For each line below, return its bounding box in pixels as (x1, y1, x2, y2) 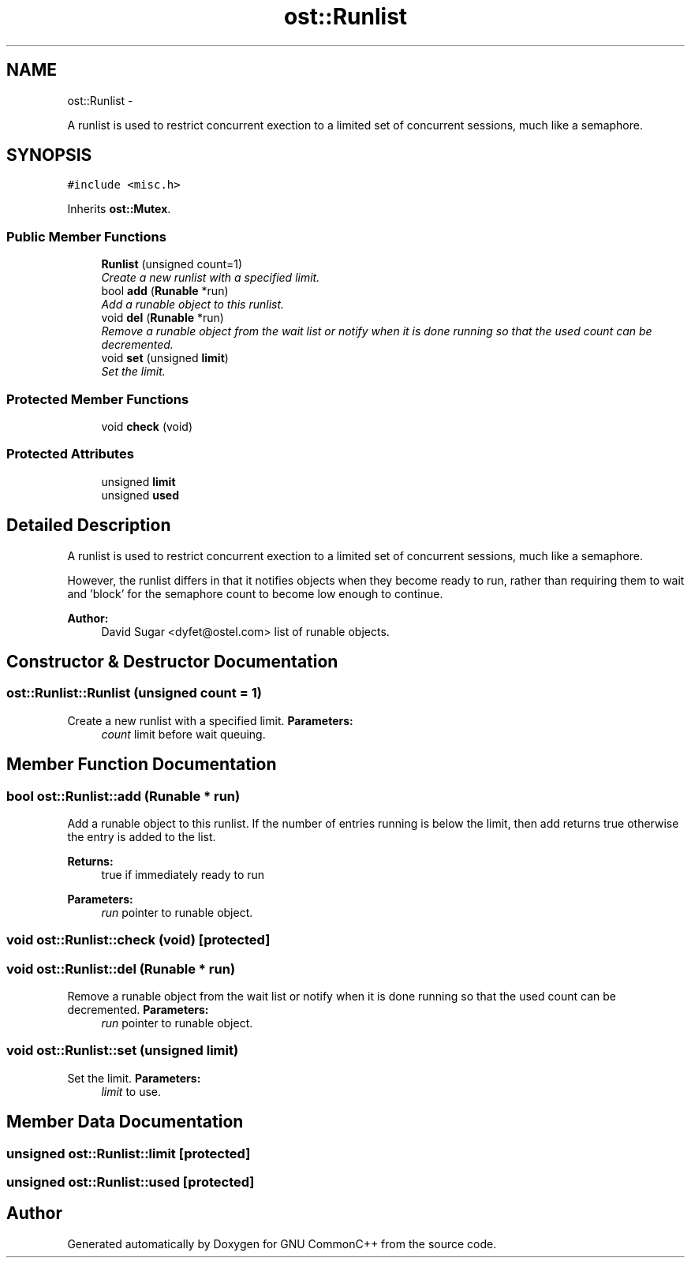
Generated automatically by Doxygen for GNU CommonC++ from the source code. (67, 1236, 497, 1251)
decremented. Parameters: (67, 1003, 209, 1017)
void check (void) (101, 419, 193, 433)
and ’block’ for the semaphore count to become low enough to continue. (67, 586, 443, 600)
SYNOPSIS (6, 145, 92, 166)
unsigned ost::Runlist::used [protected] (6, 1174, 255, 1191)
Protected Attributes (6, 446, 134, 462)
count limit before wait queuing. (101, 727, 266, 741)
